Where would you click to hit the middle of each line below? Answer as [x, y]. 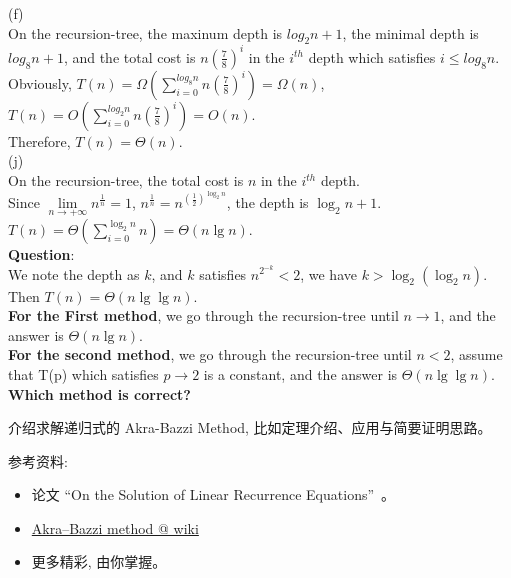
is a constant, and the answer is [300, 373]
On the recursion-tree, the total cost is [126, 180]
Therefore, [39, 140]
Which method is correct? [99, 393]
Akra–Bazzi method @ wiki [115, 527]
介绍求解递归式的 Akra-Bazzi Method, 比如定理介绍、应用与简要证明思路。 [250, 427]
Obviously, [40, 82]
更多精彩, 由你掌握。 [99, 561]
